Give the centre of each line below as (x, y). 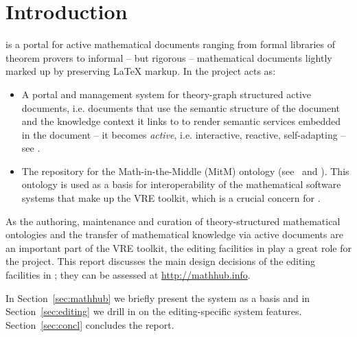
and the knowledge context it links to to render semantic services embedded (181, 121)
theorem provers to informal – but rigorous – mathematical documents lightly (169, 57)
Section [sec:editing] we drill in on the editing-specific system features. (154, 311)
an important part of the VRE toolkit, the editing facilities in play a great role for (178, 247)
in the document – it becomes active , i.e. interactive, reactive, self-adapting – (184, 134)
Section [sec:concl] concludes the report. (90, 324)
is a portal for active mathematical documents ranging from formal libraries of (171, 44)
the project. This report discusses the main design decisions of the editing (161, 261)
